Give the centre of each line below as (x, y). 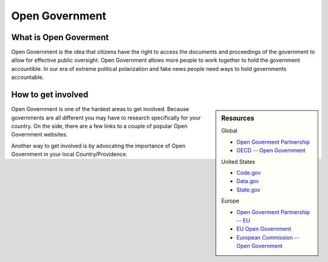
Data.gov (248, 181)
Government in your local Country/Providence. (69, 154)
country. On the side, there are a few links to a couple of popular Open (99, 126)
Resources (238, 118)
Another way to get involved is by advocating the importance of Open (98, 146)
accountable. (28, 77)
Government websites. (39, 135)
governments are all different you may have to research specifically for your (106, 118)
